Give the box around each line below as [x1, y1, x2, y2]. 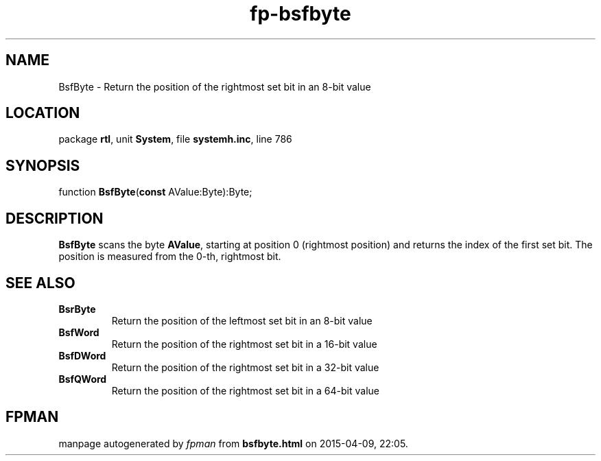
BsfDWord [58, 349, 106, 362]
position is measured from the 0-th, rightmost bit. [58, 250, 281, 263]
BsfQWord [58, 373, 107, 385]
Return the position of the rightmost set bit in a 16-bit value [111, 338, 377, 350]
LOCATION [5, 104, 80, 122]
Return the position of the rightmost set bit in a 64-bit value [111, 384, 379, 397]
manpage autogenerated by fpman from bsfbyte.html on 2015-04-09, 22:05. [58, 437, 408, 449]
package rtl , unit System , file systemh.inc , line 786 [58, 133, 292, 145]
